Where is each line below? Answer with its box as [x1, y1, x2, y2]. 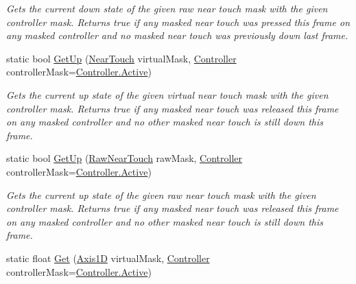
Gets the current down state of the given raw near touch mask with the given [6, 1, 328, 15]
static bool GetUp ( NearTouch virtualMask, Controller [6, 51, 237, 65]
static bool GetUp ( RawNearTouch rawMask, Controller [6, 151, 243, 165]
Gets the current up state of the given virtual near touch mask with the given [6, 87, 329, 102]
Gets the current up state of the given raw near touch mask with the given [6, 187, 316, 202]
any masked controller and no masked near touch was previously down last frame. [6, 28, 348, 43]
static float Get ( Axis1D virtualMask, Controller [6, 250, 210, 265]
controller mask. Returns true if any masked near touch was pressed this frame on [6, 14, 351, 29]
